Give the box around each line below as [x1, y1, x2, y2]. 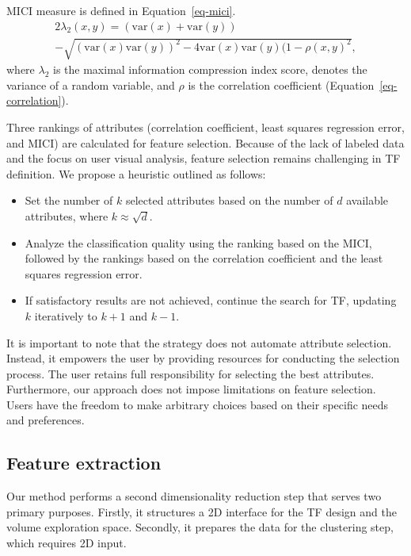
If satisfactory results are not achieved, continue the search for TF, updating [25, 292, 397, 309]
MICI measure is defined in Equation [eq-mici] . [6, 2, 236, 18]
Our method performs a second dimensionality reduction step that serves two [6, 488, 382, 504]
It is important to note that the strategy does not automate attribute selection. [6, 334, 392, 351]
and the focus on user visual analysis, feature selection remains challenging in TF [6, 150, 401, 167]
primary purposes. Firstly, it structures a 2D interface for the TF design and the [6, 503, 397, 520]
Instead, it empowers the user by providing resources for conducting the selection [6, 350, 400, 366]
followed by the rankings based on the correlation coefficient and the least [25, 250, 383, 266]
